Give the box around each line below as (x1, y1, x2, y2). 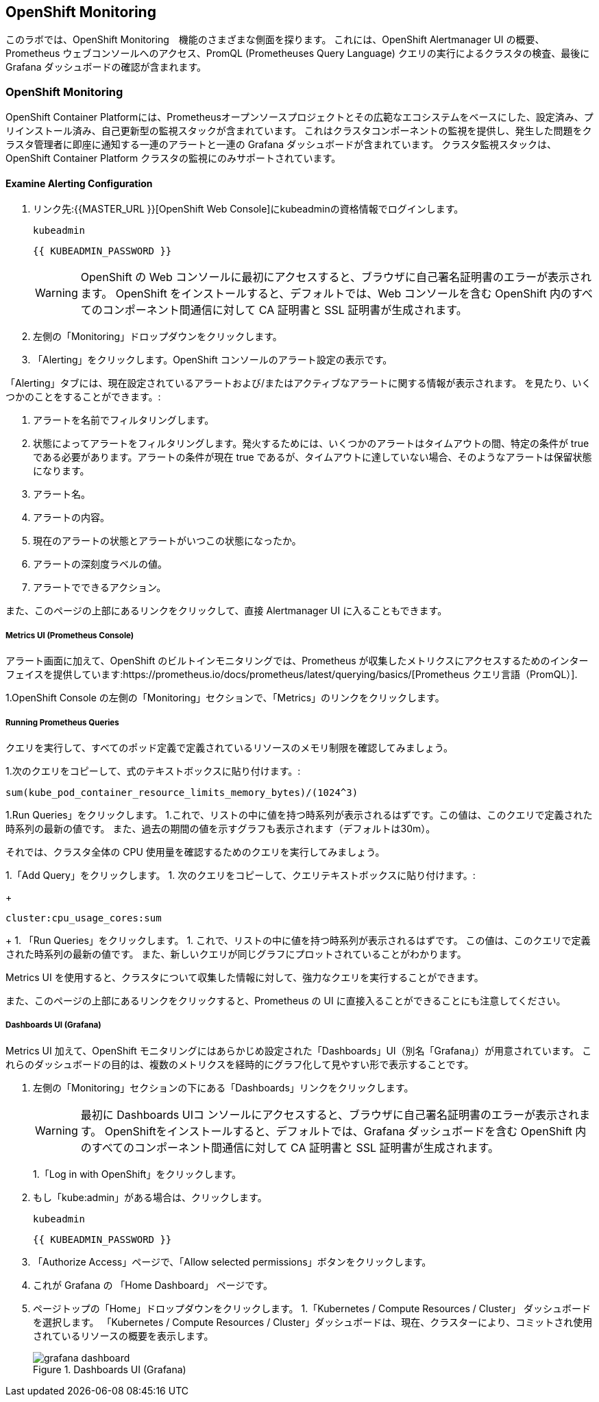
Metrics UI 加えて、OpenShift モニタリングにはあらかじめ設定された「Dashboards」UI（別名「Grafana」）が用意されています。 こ (5, 1044, 592, 1056)
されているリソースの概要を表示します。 (33, 1329, 214, 1342)
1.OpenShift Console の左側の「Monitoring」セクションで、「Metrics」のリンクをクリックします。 (5, 692, 445, 704)
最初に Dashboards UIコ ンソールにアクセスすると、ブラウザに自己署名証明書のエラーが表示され (80, 1107, 580, 1122)
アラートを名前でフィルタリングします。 (33, 414, 215, 426)
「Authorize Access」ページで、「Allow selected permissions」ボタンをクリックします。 (33, 1255, 432, 1268)
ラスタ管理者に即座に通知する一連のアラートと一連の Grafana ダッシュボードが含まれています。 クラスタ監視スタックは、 (5, 138, 557, 151)
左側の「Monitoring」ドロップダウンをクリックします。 (33, 330, 282, 343)
